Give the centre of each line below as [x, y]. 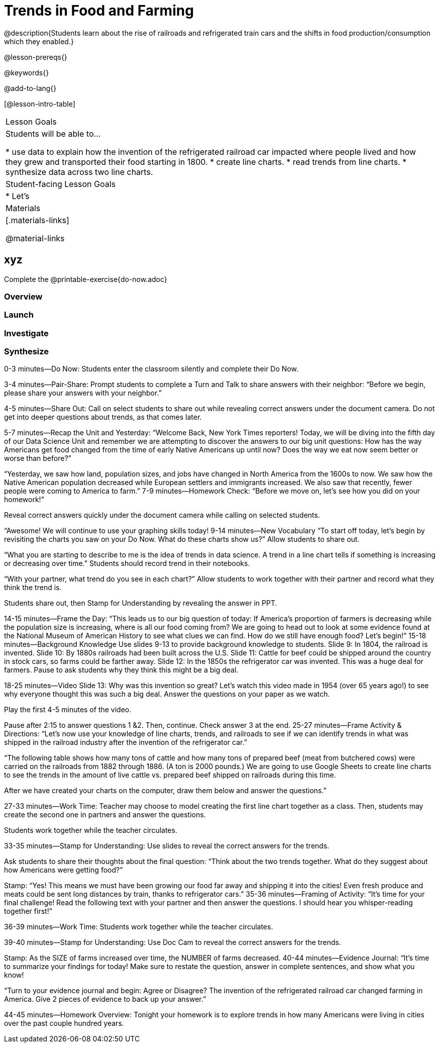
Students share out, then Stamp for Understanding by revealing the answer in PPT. [141, 603]
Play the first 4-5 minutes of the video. [68, 710]
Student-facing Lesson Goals [61, 184]
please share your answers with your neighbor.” [83, 393]
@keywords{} [27, 72]
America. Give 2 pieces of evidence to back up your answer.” [105, 999]
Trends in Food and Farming [99, 11]
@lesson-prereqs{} [36, 57]
